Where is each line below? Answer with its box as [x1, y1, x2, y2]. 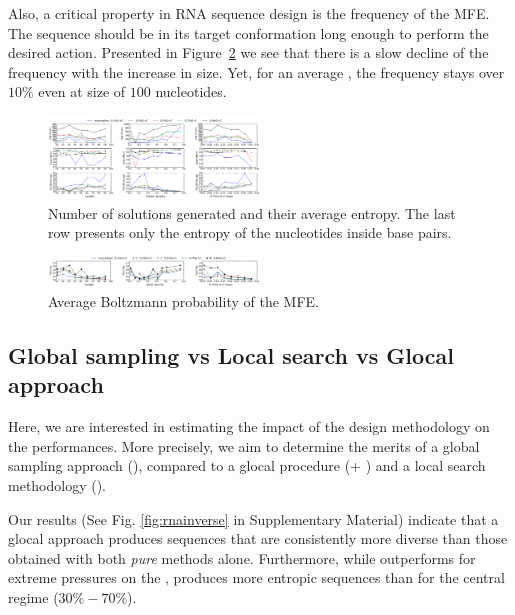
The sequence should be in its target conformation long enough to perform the [8, 22, 489, 43]
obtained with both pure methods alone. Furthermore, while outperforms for [8, 547, 476, 568]
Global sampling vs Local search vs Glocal [8, 339, 454, 370]
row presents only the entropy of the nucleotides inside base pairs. [48, 222, 452, 243]
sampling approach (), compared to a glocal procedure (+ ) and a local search [8, 455, 486, 476]
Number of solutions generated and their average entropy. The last [48, 202, 456, 223]
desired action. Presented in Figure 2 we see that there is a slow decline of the [8, 42, 489, 63]
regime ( [8, 586, 59, 607]
